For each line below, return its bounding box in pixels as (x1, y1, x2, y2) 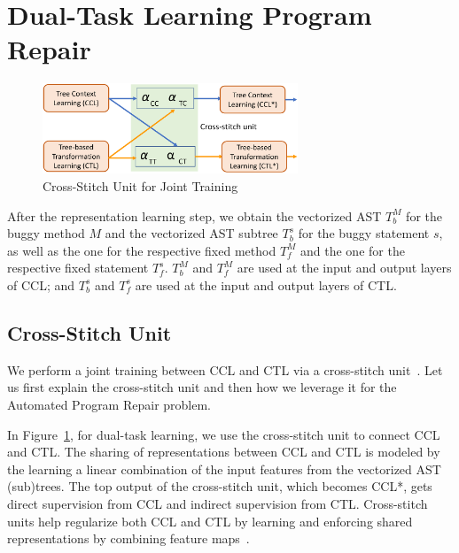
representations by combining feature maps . (7, 529, 250, 548)
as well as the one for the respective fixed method (7, 241, 276, 259)
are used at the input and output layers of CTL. (135, 275, 397, 294)
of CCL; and (7, 275, 75, 294)
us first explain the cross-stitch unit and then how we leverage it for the (7, 378, 397, 396)
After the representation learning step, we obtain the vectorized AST (7, 206, 382, 225)
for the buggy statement (298, 224, 430, 242)
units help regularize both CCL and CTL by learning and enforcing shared (7, 511, 413, 530)
